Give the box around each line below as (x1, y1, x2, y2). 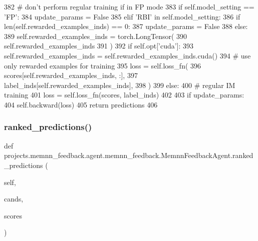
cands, (4, 193, 24, 204)
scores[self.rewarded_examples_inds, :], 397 (4, 70, 138, 80)
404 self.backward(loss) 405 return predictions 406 (4, 99, 158, 109)
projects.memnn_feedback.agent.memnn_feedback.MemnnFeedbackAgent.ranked (4, 150, 253, 160)
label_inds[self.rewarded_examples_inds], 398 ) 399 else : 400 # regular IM (4, 79, 235, 90)
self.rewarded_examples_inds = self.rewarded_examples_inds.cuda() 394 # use (4, 50, 251, 60)
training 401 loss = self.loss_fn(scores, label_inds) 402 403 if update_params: (4, 89, 244, 100)
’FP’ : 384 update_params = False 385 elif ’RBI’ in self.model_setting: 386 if (4, 11, 240, 21)
